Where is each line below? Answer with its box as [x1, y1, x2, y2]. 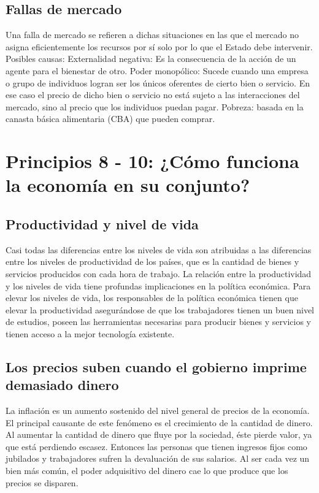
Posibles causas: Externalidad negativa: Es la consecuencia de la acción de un [6, 52, 296, 65]
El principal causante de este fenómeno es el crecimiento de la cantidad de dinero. [6, 416, 313, 429]
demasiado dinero [6, 375, 119, 394]
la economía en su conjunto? [6, 172, 250, 197]
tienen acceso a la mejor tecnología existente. [6, 327, 175, 340]
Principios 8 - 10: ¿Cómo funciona [6, 148, 299, 174]
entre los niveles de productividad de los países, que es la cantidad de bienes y [6, 255, 299, 268]
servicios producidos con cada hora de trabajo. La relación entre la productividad [6, 267, 312, 280]
